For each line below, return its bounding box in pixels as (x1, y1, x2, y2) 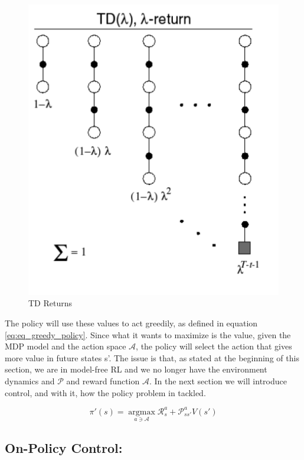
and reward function (66, 375, 140, 387)
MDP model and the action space (5, 340, 126, 352)
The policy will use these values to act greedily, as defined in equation (5, 317, 258, 329)
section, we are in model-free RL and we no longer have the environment (5, 363, 267, 375)
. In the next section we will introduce (149, 375, 287, 387)
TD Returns (28, 297, 73, 309)
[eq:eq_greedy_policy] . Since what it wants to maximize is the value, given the (5, 328, 291, 341)
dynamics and (5, 375, 55, 387)
